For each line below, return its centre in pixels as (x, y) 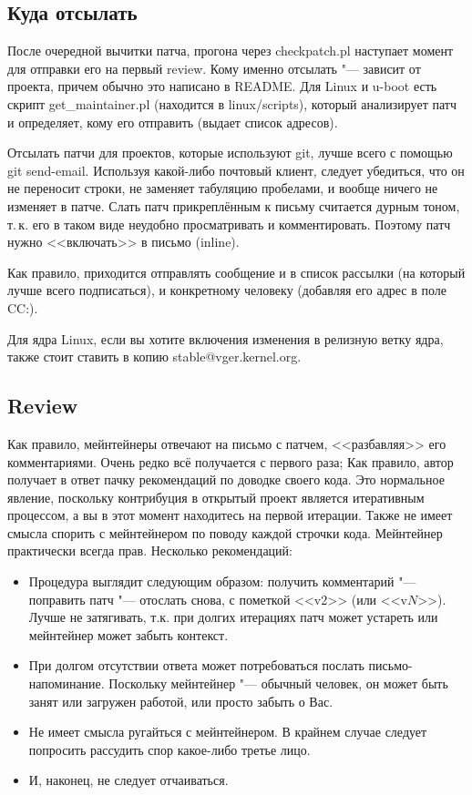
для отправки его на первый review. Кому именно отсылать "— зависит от (214, 68)
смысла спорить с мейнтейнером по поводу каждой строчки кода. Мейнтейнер (225, 532)
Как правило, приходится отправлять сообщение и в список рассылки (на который (236, 272)
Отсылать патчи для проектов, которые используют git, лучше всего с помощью (230, 153)
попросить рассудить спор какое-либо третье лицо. (169, 749)
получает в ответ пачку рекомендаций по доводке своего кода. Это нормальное (226, 479)
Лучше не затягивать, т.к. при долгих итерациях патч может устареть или (233, 617)
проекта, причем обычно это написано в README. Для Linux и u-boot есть (222, 86)
